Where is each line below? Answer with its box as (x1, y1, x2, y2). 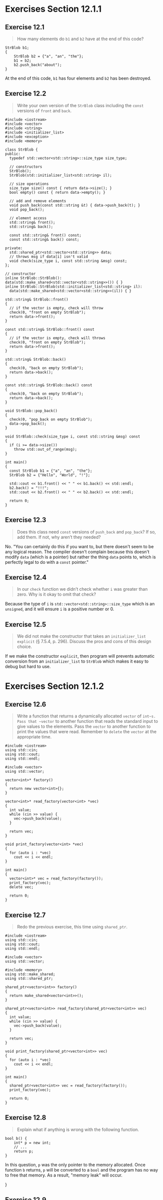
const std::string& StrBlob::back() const (5, 383, 92, 388)
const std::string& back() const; (9, 237, 79, 242)
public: (5, 151, 21, 156)
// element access (9, 215, 47, 221)
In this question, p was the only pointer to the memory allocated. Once (5, 1161, 146, 1168)
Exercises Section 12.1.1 (5, 3, 102, 15)
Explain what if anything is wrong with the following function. (17, 1127, 140, 1132)
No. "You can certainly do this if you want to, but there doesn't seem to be (5, 543, 154, 549)
